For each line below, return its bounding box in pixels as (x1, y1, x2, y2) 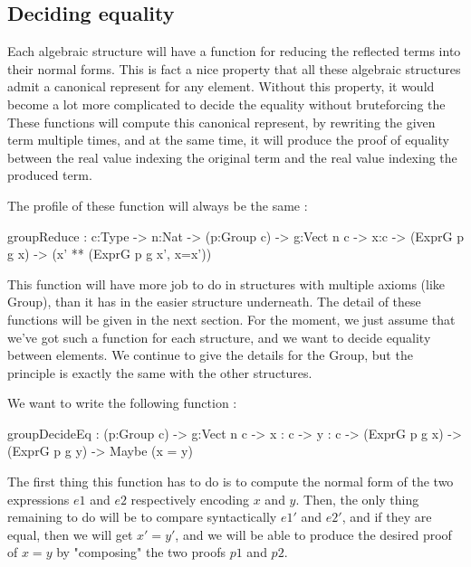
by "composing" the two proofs (56, 543, 226, 562)
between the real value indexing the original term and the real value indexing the (7, 147, 457, 166)
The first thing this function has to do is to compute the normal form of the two (7, 472, 454, 491)
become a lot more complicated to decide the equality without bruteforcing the (7, 94, 446, 113)
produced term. (7, 165, 92, 184)
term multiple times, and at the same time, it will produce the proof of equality (7, 130, 449, 149)
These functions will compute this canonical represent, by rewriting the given (7, 112, 436, 131)
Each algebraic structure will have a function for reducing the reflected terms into (7, 42, 461, 61)
